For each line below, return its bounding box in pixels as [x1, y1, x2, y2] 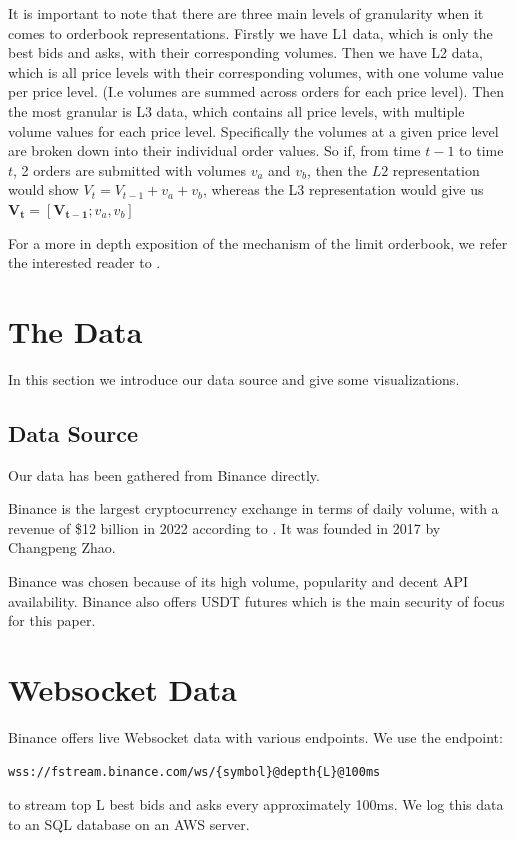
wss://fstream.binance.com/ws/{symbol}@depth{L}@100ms [8, 764, 381, 779]
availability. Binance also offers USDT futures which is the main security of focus [8, 590, 505, 611]
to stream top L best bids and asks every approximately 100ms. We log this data [8, 794, 504, 815]
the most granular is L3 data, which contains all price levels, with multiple [8, 100, 465, 121]
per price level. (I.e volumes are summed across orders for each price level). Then [8, 81, 505, 102]
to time [459, 140, 504, 161]
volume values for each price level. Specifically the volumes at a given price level [8, 120, 499, 141]
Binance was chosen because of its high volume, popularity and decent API [8, 571, 468, 592]
